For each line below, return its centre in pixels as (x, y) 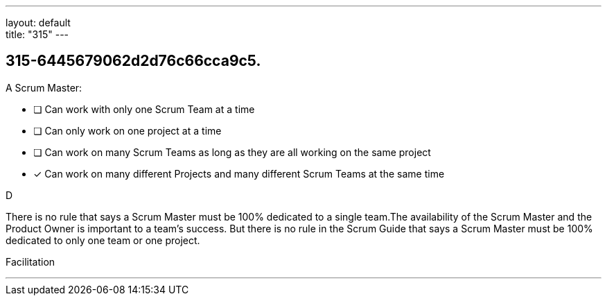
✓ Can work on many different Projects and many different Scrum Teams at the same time (239, 173)
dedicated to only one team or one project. (103, 240)
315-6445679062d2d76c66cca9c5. (133, 61)
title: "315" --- (37, 34)
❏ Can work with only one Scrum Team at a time (144, 109)
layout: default (38, 23)
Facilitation (30, 261)
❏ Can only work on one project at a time (127, 130)
